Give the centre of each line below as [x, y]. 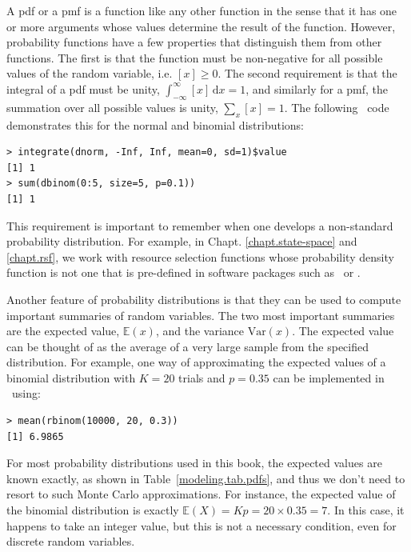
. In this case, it [366, 510]
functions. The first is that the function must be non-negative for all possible [195, 57]
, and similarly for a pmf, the [317, 88]
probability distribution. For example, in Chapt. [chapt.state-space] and [182, 241]
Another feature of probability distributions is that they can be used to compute [204, 299]
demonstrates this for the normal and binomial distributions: [155, 124]
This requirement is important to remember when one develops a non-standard [200, 225]
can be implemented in [329, 377]
